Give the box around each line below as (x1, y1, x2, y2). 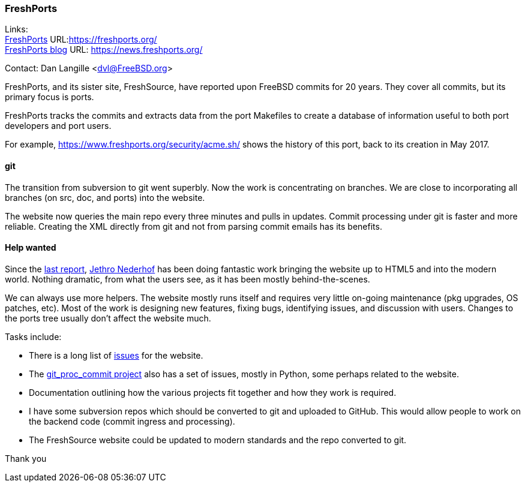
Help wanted (5, 242, 56, 253)
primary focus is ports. (5, 92, 94, 103)
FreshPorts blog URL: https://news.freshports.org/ (5, 44, 203, 55)
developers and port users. (5, 121, 112, 131)
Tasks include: (5, 331, 62, 342)
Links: (5, 24, 28, 35)
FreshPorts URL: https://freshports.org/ (5, 34, 157, 45)
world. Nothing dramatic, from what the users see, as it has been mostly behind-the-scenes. (5, 273, 370, 284)
